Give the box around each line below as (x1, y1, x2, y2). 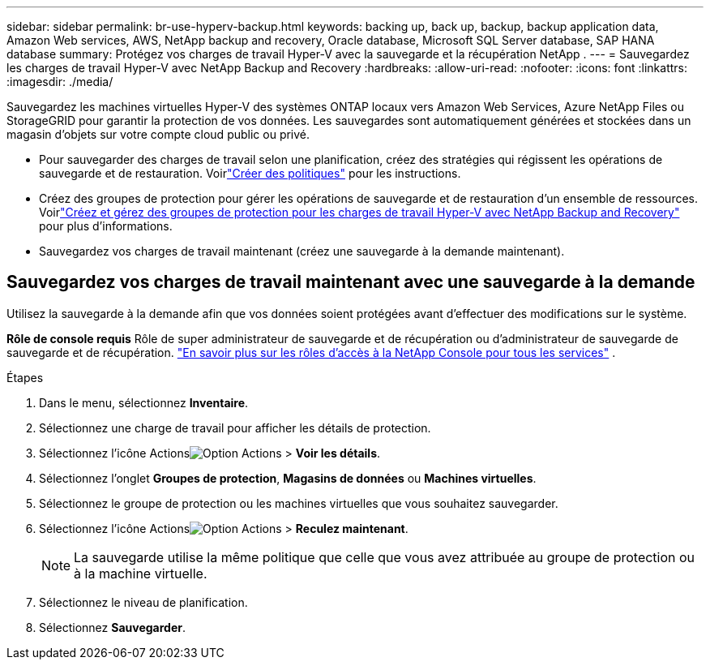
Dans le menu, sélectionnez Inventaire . (39, 395, 249, 410)
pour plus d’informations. (39, 219, 173, 233)
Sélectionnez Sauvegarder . (39, 620, 186, 634)
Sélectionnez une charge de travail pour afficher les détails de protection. (39, 420, 431, 435)
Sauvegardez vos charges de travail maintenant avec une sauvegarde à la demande (6, 272, 695, 293)
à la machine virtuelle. (74, 565, 207, 582)
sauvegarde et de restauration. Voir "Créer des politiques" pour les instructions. (39, 166, 461, 180)
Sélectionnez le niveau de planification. (39, 595, 248, 609)
